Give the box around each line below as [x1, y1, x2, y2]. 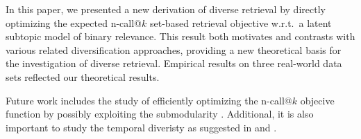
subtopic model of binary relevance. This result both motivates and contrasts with [6, 29, 355, 44]
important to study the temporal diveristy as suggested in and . [6, 120, 277, 134]
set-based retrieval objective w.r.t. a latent [149, 15, 332, 30]
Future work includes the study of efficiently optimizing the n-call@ [6, 93, 292, 107]
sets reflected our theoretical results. [6, 69, 160, 84]
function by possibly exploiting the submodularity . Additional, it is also [6, 106, 314, 121]
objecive [300, 93, 335, 107]
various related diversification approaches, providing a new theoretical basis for [6, 42, 342, 57]
